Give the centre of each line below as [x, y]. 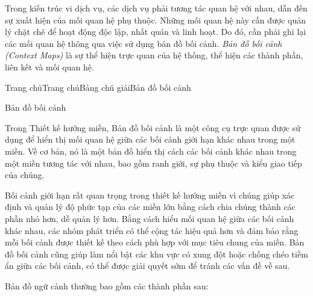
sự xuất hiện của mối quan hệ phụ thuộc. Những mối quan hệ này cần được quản [156, 20]
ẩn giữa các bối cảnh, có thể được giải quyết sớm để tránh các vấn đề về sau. [147, 266]
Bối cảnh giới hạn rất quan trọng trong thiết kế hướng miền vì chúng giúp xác [150, 195]
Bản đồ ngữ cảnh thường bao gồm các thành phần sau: [107, 285]
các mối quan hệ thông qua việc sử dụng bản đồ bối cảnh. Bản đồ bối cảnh [144, 43]
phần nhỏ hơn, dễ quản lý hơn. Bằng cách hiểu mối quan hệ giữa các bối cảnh [150, 218]
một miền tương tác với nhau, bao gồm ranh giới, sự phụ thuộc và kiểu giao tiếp [153, 163]
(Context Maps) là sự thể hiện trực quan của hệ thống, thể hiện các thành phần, [154, 55]
